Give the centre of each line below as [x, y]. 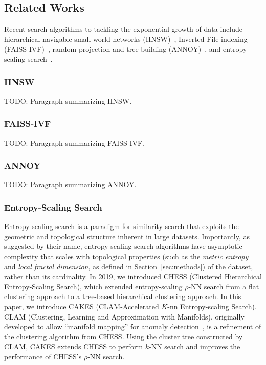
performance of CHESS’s [43, 356]
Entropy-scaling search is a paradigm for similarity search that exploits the [121, 226]
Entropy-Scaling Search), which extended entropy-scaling [93, 286]
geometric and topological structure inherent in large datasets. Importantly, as [127, 236]
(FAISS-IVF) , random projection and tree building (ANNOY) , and [113, 49]
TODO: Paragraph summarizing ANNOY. [70, 184]
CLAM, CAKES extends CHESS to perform [74, 346]
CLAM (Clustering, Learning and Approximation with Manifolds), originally [124, 316]
